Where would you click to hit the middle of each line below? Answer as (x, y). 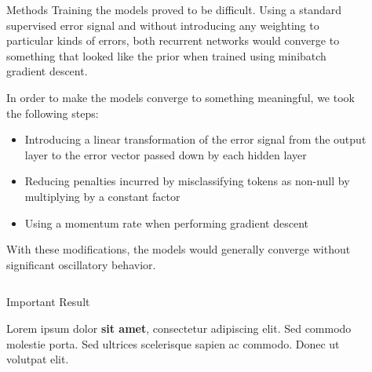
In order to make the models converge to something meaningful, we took (181, 97)
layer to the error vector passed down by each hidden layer (166, 154)
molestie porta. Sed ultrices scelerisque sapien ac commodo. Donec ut (173, 343)
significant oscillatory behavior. (81, 264)
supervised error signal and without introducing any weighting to (163, 25)
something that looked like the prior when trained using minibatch (166, 55)
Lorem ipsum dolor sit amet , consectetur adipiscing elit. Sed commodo (179, 328)
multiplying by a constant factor (102, 196)
